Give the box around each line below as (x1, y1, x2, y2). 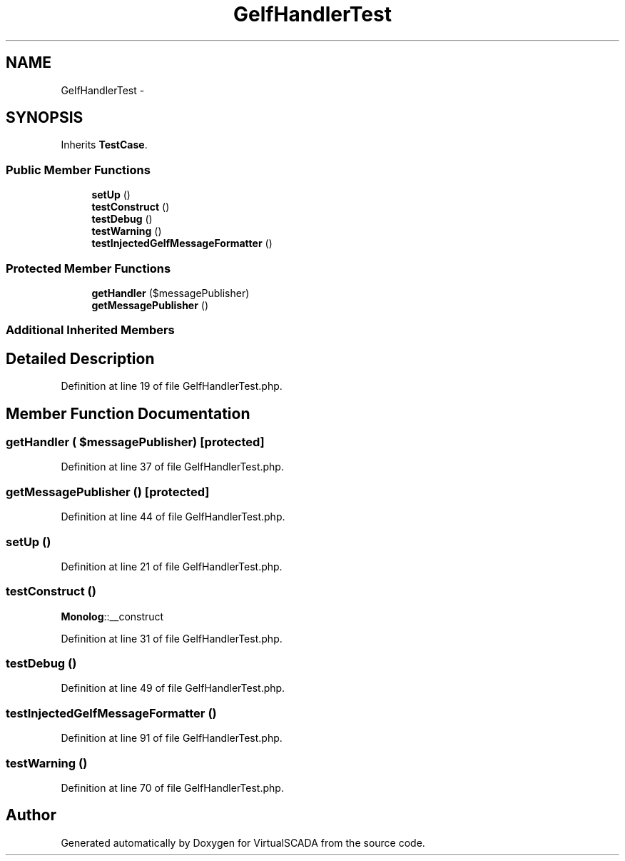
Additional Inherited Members (6, 323, 175, 338)
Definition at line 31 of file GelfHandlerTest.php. (61, 632, 283, 645)
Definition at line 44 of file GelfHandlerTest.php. (61, 510, 285, 523)
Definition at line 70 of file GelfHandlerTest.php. (61, 781, 284, 794)
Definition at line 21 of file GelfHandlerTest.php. (61, 560, 283, 573)
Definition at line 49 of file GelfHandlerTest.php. (61, 682, 285, 695)
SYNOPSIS (6, 109, 83, 127)
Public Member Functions (6, 162, 151, 177)
